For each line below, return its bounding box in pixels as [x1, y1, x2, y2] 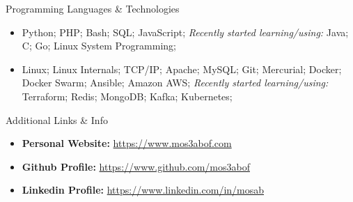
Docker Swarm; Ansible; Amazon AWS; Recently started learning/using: [22, 75, 329, 90]
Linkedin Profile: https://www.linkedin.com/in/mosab [22, 182, 265, 197]
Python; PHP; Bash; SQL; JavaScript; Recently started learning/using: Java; [22, 24, 349, 39]
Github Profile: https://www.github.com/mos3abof [22, 159, 250, 173]
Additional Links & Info [6, 112, 108, 127]
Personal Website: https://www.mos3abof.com [22, 136, 232, 150]
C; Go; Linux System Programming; [22, 38, 176, 53]
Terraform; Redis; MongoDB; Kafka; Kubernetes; [22, 88, 233, 103]
